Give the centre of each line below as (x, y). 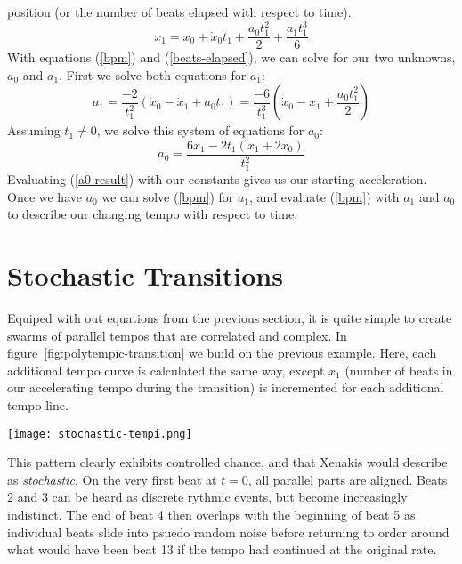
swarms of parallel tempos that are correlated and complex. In (177, 335)
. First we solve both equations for (153, 74)
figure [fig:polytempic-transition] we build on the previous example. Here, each (222, 353)
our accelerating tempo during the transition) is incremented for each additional (226, 387)
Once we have (45, 196)
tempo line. (38, 404)
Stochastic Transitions (145, 275)
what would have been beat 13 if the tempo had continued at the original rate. (222, 549)
